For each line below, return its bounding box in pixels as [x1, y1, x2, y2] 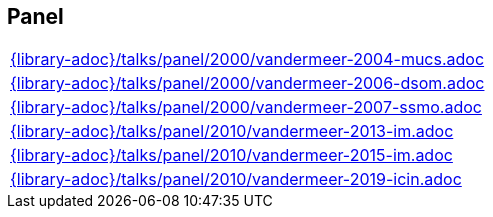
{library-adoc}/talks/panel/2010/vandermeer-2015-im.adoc [10, 145, 453, 166]
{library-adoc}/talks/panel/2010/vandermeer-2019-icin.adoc [10, 169, 462, 190]
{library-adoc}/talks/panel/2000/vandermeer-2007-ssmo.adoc [10, 97, 482, 118]
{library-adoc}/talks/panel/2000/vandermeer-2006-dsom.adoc [10, 73, 485, 94]
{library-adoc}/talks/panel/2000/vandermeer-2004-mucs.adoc [10, 49, 485, 70]
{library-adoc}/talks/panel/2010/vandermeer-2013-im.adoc [10, 121, 454, 142]
